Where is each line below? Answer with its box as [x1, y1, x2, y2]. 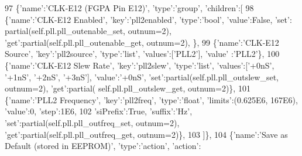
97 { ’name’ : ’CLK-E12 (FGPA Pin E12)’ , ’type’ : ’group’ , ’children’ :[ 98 [5, 2, 254, 13]
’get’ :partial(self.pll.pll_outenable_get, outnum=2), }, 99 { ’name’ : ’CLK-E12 [5, 36, 279, 48]
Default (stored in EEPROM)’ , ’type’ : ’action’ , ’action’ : [5, 140, 201, 152]
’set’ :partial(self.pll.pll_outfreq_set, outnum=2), [5, 116, 180, 128]
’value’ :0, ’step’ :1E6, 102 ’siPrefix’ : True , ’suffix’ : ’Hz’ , [5, 105, 193, 117]
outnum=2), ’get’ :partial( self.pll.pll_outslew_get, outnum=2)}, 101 [5, 82, 250, 94]
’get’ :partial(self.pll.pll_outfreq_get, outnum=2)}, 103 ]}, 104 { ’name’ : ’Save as [5, 128, 288, 140]
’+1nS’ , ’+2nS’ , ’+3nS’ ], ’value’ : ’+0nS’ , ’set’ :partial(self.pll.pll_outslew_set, [5, 70, 279, 83]
